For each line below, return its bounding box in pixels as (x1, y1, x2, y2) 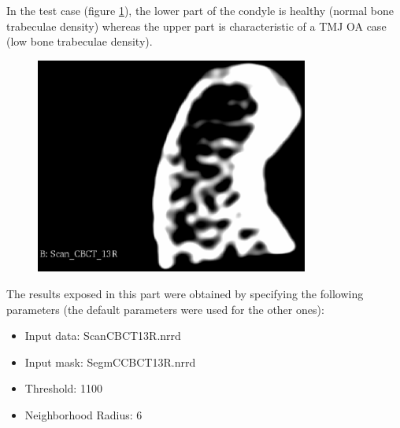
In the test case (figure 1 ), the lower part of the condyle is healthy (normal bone (6, 2, 394, 18)
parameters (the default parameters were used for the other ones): (6, 301, 324, 317)
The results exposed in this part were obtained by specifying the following (6, 285, 364, 301)
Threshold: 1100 (24, 380, 102, 397)
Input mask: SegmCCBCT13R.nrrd (24, 353, 196, 370)
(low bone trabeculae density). (6, 33, 153, 50)
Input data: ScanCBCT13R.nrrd (24, 327, 181, 344)
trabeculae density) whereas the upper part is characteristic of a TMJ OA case (6, 17, 387, 34)
